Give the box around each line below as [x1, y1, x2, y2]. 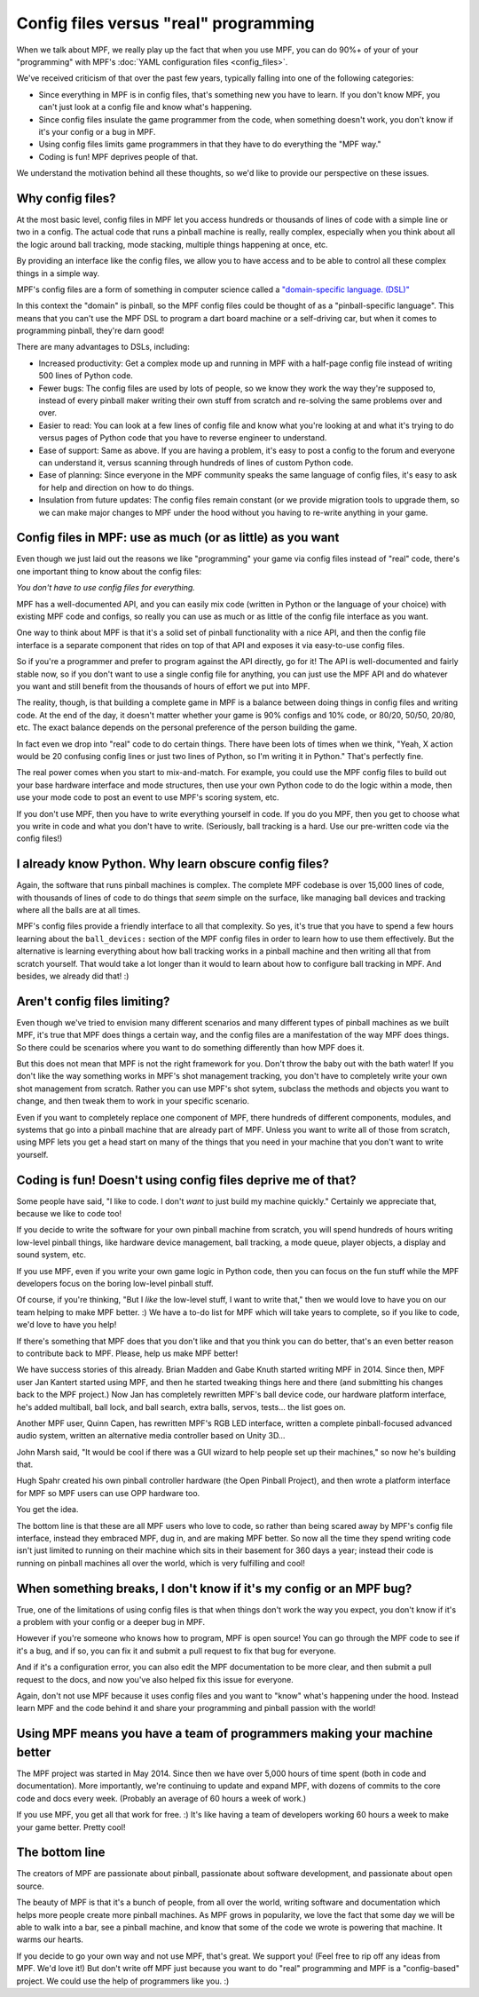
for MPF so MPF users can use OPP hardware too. [16, 1487, 200, 1498]
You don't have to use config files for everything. [16, 582, 195, 593]
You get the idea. [16, 1504, 79, 1515]
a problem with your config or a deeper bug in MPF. [16, 1617, 206, 1628]
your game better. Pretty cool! [16, 1821, 126, 1833]
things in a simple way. [16, 267, 100, 279]
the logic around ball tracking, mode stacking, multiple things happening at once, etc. [16, 239, 328, 250]
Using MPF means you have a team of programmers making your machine [16, 1726, 434, 1741]
